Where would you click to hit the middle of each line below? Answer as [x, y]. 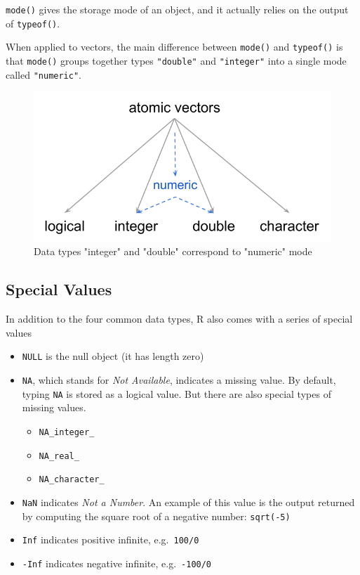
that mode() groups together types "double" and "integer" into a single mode [176, 60]
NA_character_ [72, 480]
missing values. [54, 407]
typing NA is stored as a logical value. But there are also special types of [176, 393]
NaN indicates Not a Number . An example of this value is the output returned [188, 502]
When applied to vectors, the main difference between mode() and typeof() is [174, 47]
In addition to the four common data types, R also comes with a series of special [179, 319]
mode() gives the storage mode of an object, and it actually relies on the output [177, 9]
